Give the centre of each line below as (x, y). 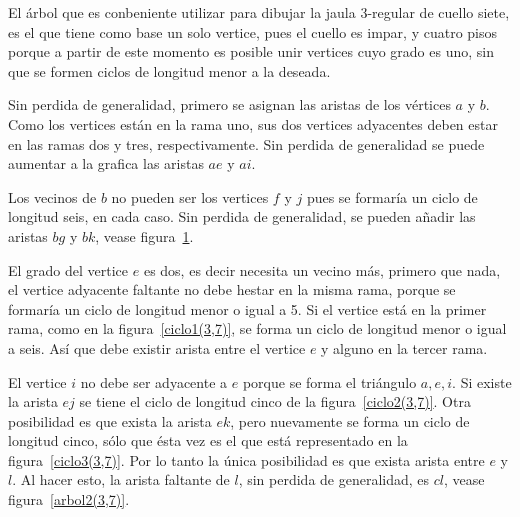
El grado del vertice (68, 269)
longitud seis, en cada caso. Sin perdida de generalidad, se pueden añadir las (242, 216)
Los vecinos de (52, 196)
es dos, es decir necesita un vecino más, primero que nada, (322, 269)
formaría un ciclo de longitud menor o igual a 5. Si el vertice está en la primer (247, 308)
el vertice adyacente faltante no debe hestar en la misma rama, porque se (232, 289)
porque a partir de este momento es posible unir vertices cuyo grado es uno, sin (251, 51)
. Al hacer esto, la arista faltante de (121, 479)
